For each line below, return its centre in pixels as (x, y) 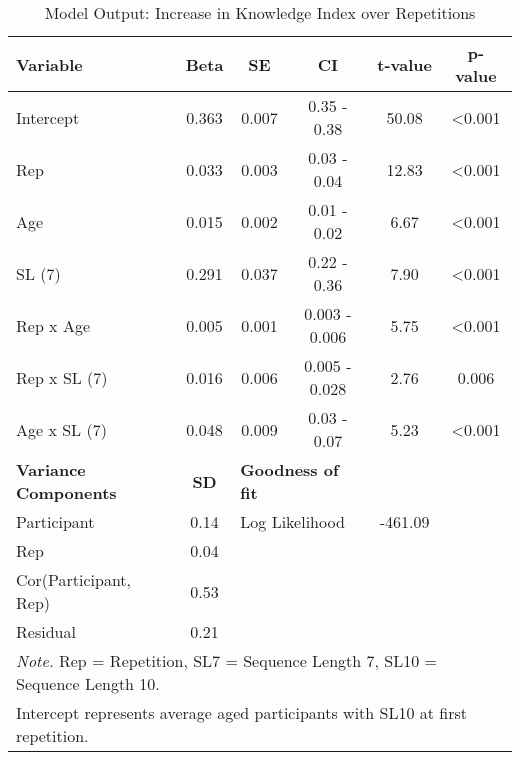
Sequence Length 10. (88, 683)
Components (66, 492)
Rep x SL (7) (62, 377)
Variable (49, 64)
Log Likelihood (292, 521)
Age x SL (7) (61, 429)
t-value (404, 64)
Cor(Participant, (74, 579)
